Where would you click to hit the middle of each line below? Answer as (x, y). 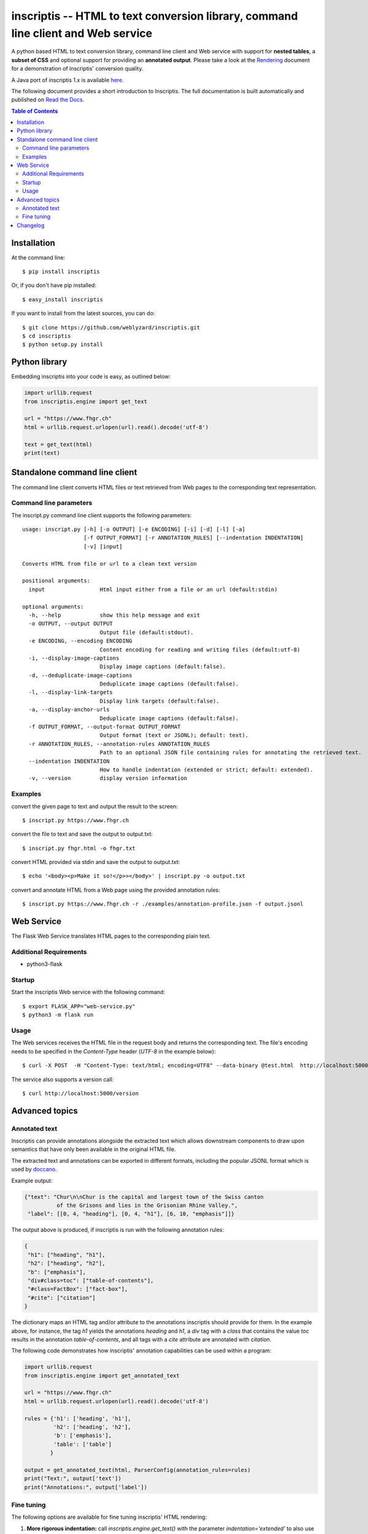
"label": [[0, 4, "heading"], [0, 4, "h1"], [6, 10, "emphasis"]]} (131, 1214)
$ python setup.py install (63, 345)
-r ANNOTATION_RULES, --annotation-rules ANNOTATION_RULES (119, 744)
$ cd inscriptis (47, 336)
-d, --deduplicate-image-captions (80, 675)
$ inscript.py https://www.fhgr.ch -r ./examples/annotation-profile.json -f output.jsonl (163, 904)
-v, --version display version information (108, 778)
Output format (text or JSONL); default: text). (174, 735)
